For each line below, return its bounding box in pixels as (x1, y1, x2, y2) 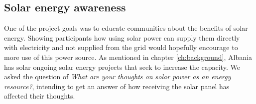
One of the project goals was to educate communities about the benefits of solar (4, 23, 248, 33)
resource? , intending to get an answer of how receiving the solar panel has (4, 81, 230, 91)
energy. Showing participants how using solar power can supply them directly (4, 32, 240, 43)
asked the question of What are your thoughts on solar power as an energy (4, 71, 231, 82)
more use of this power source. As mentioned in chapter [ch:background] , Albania (4, 52, 252, 62)
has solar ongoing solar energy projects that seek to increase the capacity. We (4, 61, 240, 72)
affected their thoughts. (4, 91, 75, 101)
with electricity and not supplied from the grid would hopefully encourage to (4, 42, 238, 52)
